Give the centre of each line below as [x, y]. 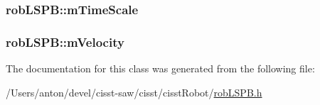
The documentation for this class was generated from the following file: [160, 68]
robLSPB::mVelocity [65, 42]
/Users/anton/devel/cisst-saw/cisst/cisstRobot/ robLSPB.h [134, 92]
